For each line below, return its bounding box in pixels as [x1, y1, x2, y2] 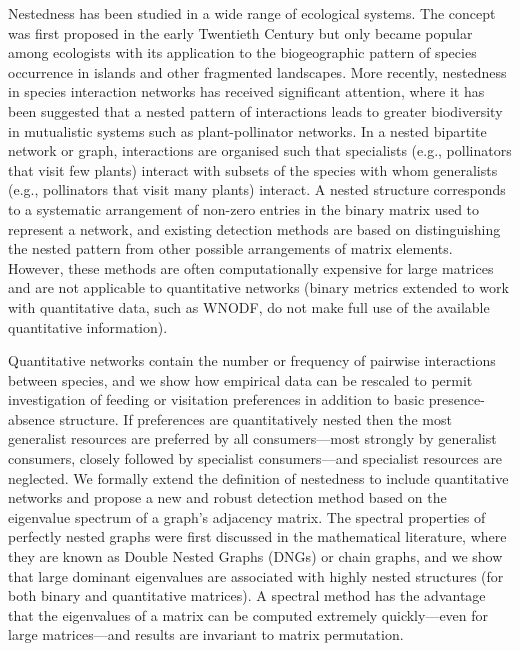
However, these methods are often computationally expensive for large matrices [8, 257, 494, 278]
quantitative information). [8, 316, 168, 337]
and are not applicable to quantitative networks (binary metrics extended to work [8, 277, 509, 298]
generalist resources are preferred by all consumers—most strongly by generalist [8, 428, 497, 449]
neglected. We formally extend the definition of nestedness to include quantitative [8, 467, 509, 488]
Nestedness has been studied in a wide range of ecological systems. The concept [8, 3, 496, 23]
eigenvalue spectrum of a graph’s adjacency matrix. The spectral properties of [8, 506, 486, 527]
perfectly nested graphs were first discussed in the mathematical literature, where [8, 526, 507, 547]
